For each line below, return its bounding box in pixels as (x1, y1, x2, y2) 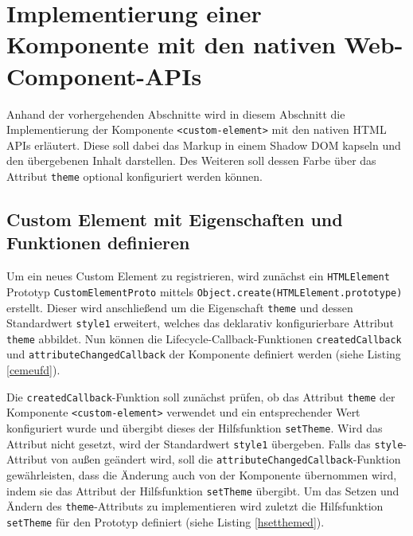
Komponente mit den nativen (6, 28, 336, 61)
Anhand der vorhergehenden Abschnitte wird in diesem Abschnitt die (6, 105, 345, 122)
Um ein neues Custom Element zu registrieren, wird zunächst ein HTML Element (6, 268, 390, 284)
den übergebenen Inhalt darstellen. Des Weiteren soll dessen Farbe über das (6, 152, 376, 169)
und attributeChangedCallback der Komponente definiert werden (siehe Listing (6, 346, 401, 362)
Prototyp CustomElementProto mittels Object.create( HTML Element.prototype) (6, 283, 403, 299)
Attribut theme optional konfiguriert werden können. (6, 167, 263, 184)
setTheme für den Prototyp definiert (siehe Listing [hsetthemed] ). (6, 513, 325, 530)
